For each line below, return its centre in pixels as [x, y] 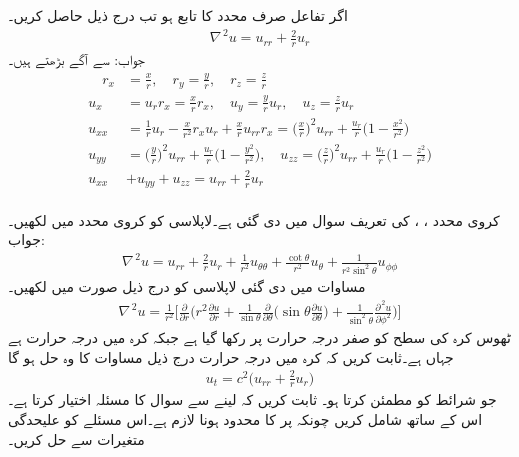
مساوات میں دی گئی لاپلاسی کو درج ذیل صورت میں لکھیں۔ [187, 286]
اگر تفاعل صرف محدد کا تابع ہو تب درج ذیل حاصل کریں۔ [178, 15]
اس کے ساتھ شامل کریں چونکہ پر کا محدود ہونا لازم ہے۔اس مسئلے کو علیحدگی [245, 419]
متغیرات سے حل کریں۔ [76, 438]
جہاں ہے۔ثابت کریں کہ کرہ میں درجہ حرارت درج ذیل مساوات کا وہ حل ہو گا [231, 356]
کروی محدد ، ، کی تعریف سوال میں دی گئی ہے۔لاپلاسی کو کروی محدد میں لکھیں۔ [254, 219]
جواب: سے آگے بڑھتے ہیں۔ [76, 58]
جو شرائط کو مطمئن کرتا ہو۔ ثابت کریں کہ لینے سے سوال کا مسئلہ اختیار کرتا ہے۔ [252, 399]
